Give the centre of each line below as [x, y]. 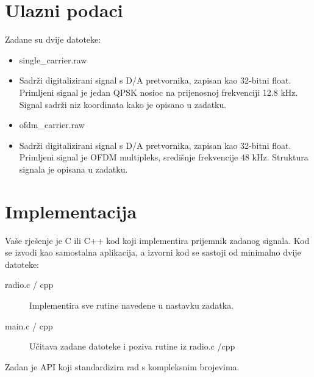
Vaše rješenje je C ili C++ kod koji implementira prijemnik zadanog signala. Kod [157, 240]
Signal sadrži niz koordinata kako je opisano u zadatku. [123, 104]
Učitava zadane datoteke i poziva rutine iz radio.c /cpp [132, 346]
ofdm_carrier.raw [52, 125]
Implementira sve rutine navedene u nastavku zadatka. [132, 305]
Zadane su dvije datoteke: [53, 39]
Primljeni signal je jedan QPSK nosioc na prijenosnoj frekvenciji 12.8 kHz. [159, 92]
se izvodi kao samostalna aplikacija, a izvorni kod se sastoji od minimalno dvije [153, 252]
